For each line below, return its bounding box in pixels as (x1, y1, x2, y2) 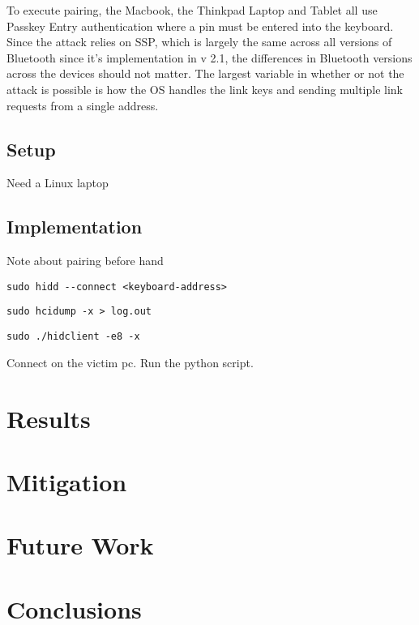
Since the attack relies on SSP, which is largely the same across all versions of (6, 33, 392, 50)
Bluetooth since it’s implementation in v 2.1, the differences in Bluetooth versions (6, 49, 413, 66)
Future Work (6, 529, 154, 562)
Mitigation (6, 464, 127, 498)
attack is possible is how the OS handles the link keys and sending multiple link (6, 80, 403, 97)
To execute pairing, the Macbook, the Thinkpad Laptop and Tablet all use (6, 2, 378, 18)
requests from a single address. (6, 96, 159, 113)
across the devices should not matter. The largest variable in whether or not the (6, 65, 404, 82)
